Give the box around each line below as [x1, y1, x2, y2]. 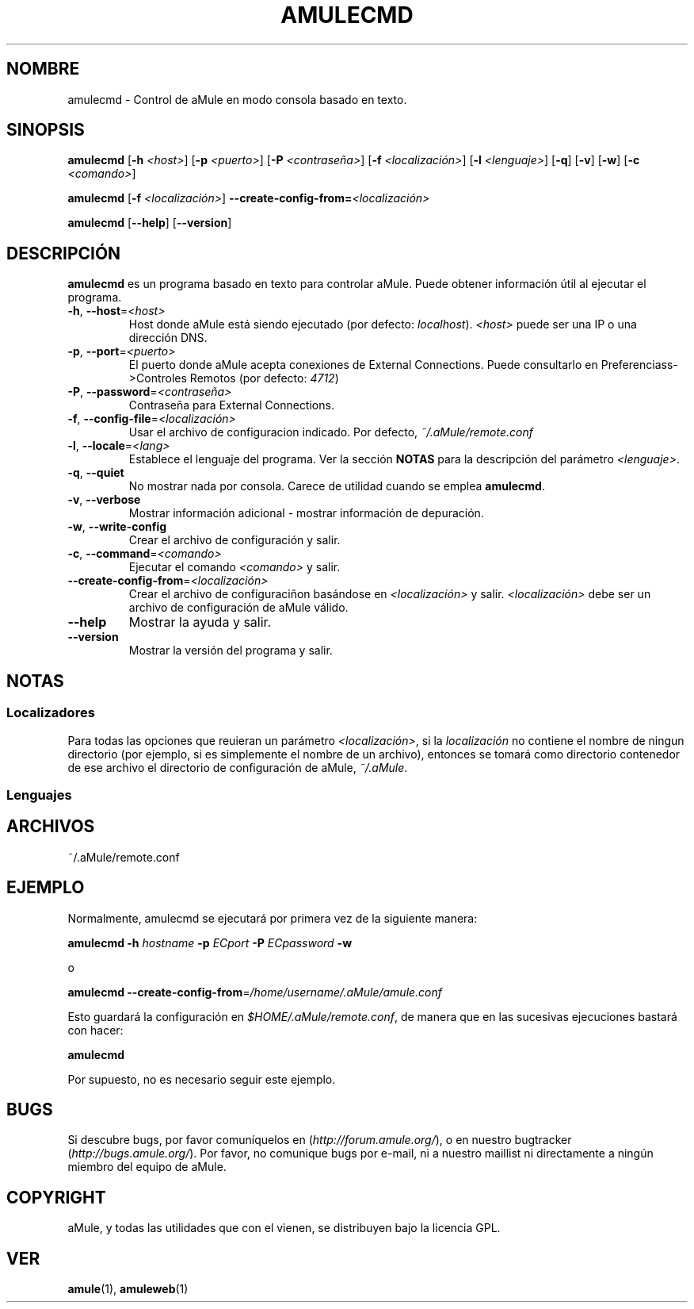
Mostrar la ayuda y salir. [128, 614, 272, 631]
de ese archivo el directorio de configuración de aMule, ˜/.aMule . [67, 760, 408, 774]
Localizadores [6, 704, 95, 721]
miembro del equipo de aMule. [67, 1160, 227, 1174]
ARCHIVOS [6, 816, 95, 837]
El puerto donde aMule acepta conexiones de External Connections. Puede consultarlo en [128, 358, 598, 372]
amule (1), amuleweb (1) [67, 1282, 189, 1296]
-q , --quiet [67, 466, 124, 480]
